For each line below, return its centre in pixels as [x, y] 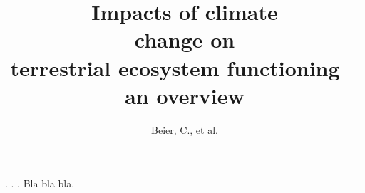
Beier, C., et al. [185, 129]
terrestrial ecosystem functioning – [185, 67]
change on [185, 40]
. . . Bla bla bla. [40, 183]
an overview [185, 95]
